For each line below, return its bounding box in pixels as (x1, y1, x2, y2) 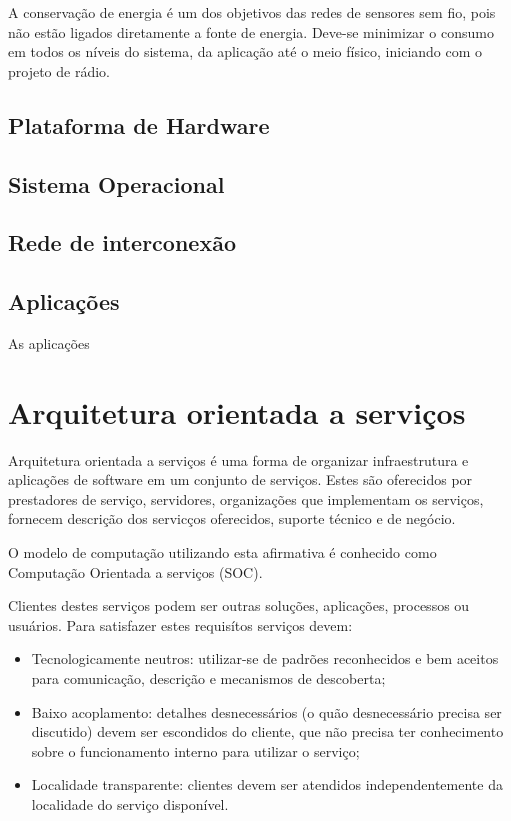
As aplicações (8, 332, 90, 353)
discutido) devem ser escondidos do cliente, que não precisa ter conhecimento (31, 721, 504, 742)
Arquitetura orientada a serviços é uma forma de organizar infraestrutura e (8, 449, 469, 470)
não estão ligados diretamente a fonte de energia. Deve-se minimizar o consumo (8, 21, 494, 42)
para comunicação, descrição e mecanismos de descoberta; (31, 667, 386, 688)
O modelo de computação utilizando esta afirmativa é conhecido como (8, 542, 437, 563)
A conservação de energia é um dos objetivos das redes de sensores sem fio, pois (8, 2, 496, 22)
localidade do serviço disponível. (31, 793, 229, 814)
